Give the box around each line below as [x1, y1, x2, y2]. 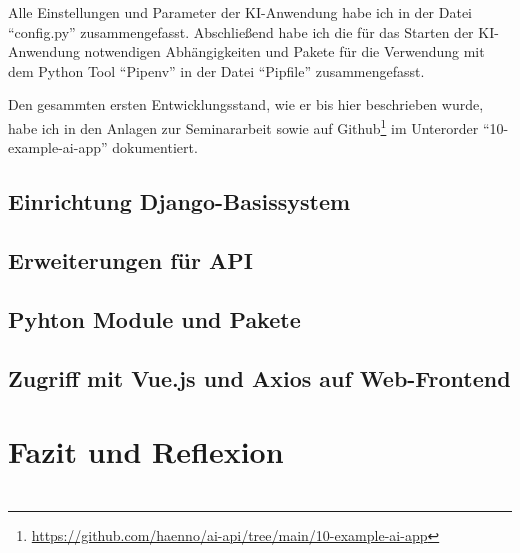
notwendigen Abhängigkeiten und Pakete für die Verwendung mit [84, 41, 485, 62]
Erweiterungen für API [8, 244, 253, 275]
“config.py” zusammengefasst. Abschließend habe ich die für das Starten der [8, 21, 474, 42]
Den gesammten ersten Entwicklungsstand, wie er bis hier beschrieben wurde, [8, 94, 484, 115]
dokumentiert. [112, 137, 198, 158]
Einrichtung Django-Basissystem [8, 186, 351, 217]
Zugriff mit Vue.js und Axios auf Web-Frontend [8, 362, 511, 393]
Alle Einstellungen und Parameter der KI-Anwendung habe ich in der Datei [8, 2, 473, 22]
